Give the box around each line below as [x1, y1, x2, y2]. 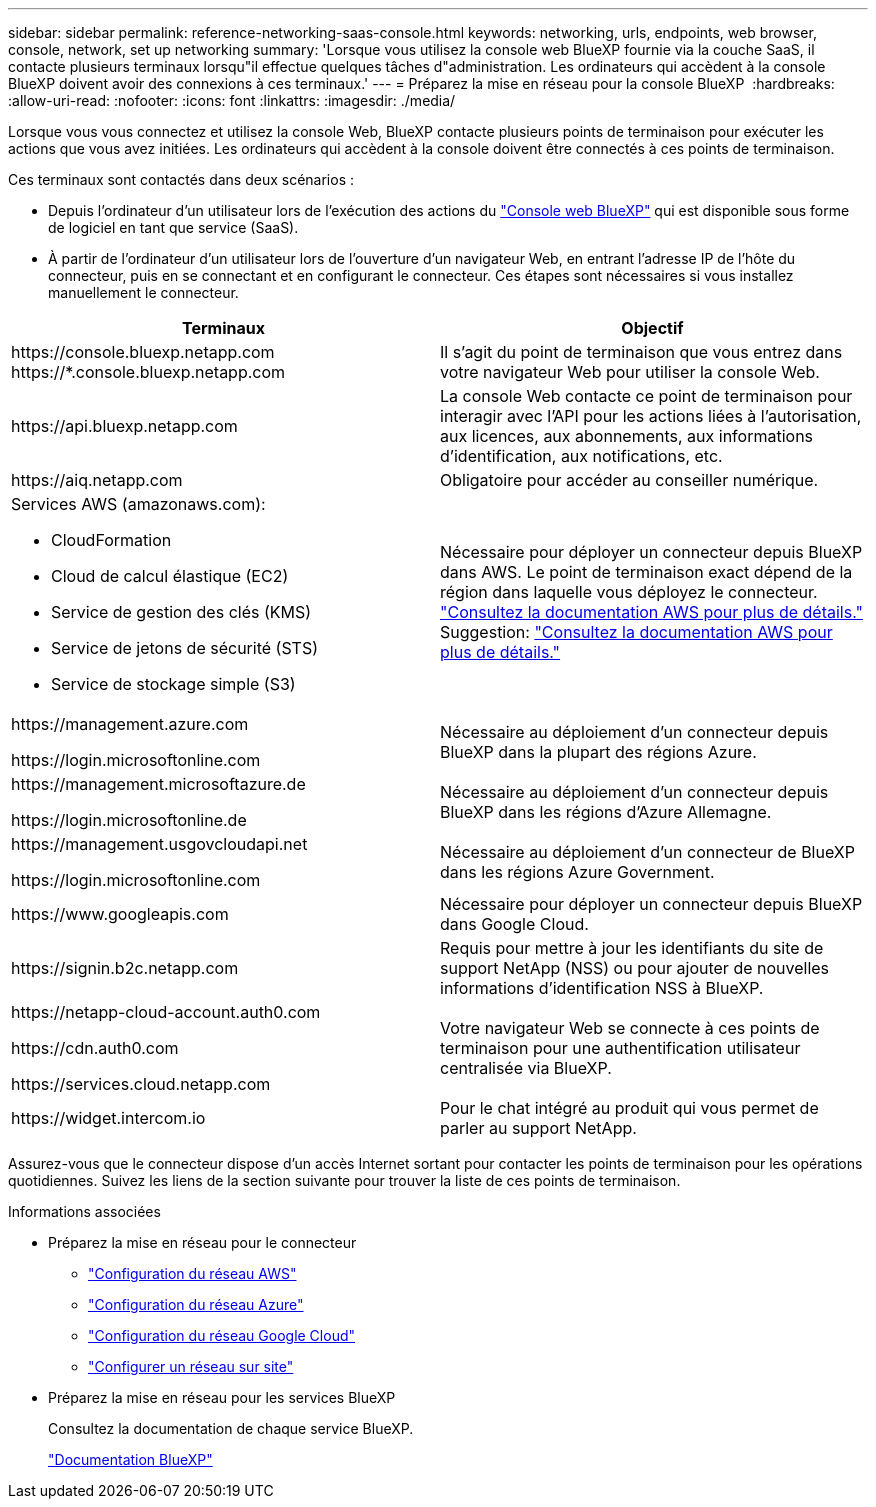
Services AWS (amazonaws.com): [11, 494, 266, 514]
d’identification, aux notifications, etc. [440, 446, 723, 466]
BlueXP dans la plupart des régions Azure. [440, 742, 757, 762]
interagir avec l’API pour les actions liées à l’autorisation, [440, 406, 862, 426]
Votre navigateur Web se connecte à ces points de [440, 1018, 820, 1038]
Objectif [621, 318, 684, 338]
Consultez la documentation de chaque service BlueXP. [48, 1420, 414, 1437]
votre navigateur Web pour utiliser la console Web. [440, 362, 820, 382]
